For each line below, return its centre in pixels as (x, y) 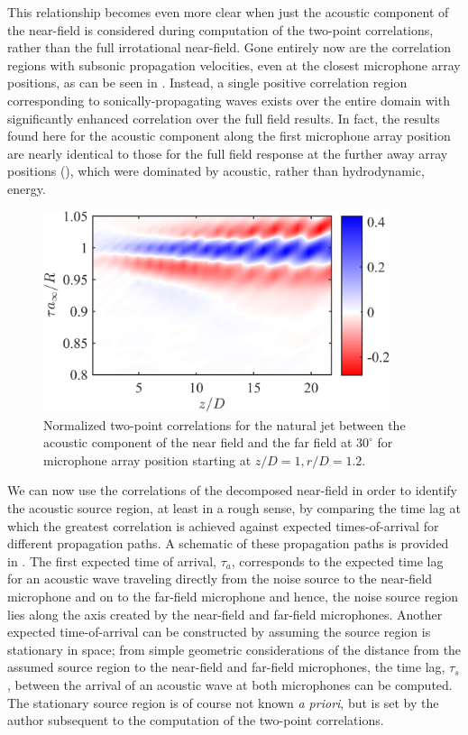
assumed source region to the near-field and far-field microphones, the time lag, (226, 667)
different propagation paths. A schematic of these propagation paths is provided (228, 543)
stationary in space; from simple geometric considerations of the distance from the (234, 649)
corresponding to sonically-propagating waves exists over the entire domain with (229, 100)
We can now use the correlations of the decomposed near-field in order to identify (232, 490)
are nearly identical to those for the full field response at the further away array (228, 153)
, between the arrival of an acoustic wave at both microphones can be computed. (230, 684)
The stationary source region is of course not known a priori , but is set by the (223, 702)
